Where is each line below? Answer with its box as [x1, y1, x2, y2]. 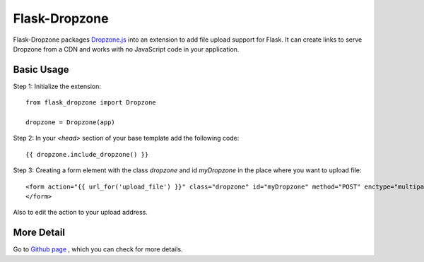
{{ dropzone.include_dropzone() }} [25, 150, 149, 158]
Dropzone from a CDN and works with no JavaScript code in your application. [13, 44, 240, 53]
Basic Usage [13, 64, 69, 76]
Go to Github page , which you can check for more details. [13, 245, 183, 254]
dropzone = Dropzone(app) [25, 119, 116, 126]
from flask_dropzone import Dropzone [25, 99, 157, 107]
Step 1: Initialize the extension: [13, 82, 102, 90]
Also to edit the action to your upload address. [13, 208, 148, 217]
